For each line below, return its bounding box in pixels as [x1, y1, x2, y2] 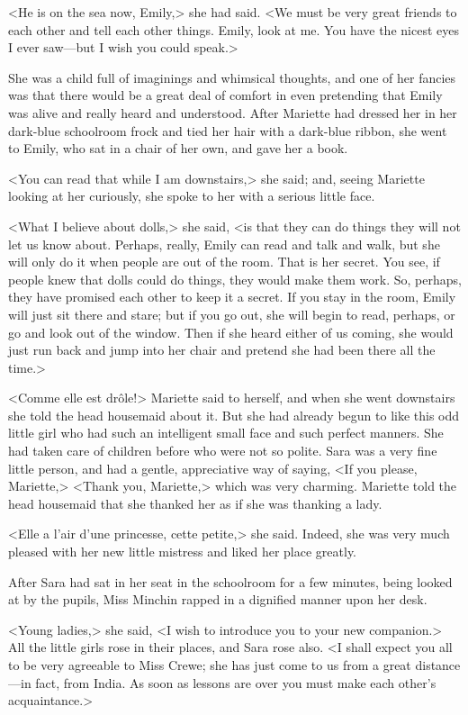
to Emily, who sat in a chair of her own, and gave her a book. [8, 139, 348, 158]
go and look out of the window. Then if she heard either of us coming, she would [8, 322, 454, 341]
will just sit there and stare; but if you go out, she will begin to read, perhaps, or [8, 304, 455, 323]
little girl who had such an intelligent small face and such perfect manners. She [8, 423, 444, 442]
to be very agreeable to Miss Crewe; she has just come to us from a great [8, 656, 411, 674]
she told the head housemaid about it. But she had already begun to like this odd [8, 405, 460, 424]
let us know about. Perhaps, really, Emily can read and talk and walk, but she [8, 234, 440, 253]
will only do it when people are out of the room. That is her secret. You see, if [8, 252, 440, 271]
